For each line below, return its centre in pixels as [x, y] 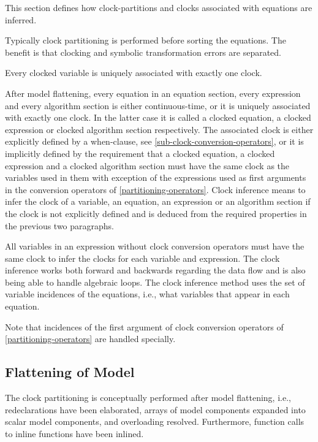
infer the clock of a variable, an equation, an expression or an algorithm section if [158, 201]
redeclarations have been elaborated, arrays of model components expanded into [155, 409]
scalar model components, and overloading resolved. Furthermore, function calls [155, 421]
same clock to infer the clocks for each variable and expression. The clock [142, 258]
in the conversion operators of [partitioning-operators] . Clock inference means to [155, 189]
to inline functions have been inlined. [74, 433]
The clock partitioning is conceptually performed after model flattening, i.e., [148, 398]
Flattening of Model [70, 372]
